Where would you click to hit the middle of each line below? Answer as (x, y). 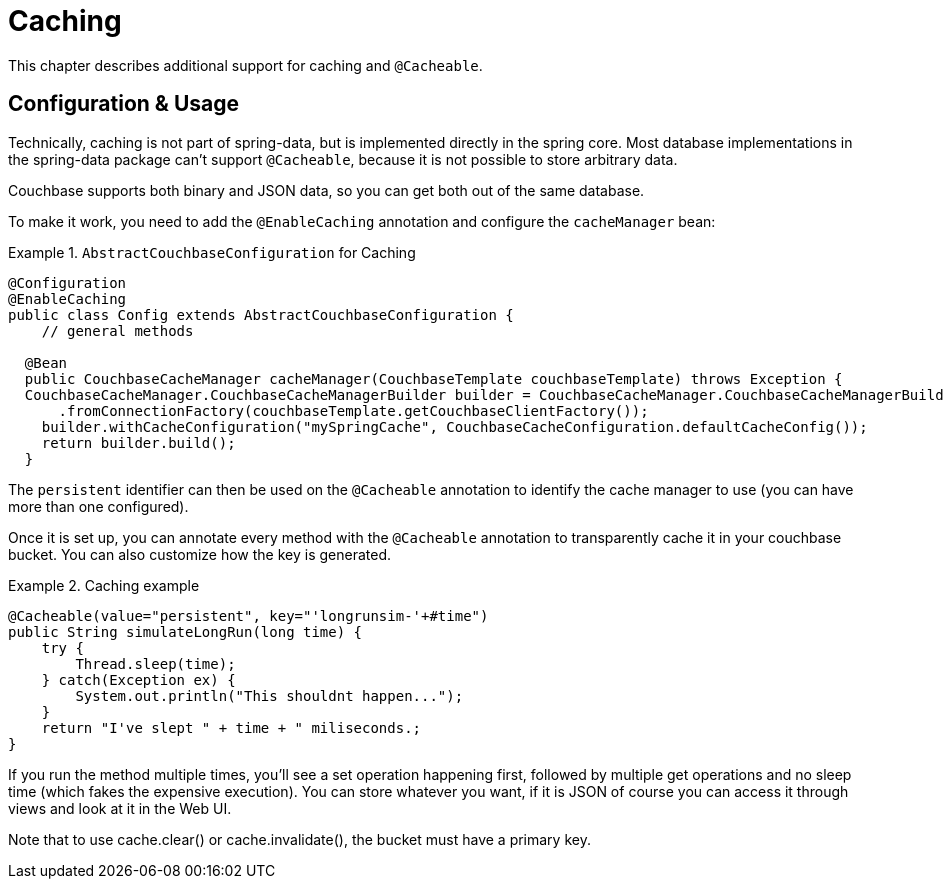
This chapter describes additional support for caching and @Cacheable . (245, 65)
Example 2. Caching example (104, 585)
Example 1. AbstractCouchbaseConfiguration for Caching (212, 252)
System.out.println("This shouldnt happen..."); (269, 695)
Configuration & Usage (123, 104)
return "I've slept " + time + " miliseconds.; (231, 727)
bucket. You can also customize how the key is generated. (200, 554)
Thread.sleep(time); (155, 663)
